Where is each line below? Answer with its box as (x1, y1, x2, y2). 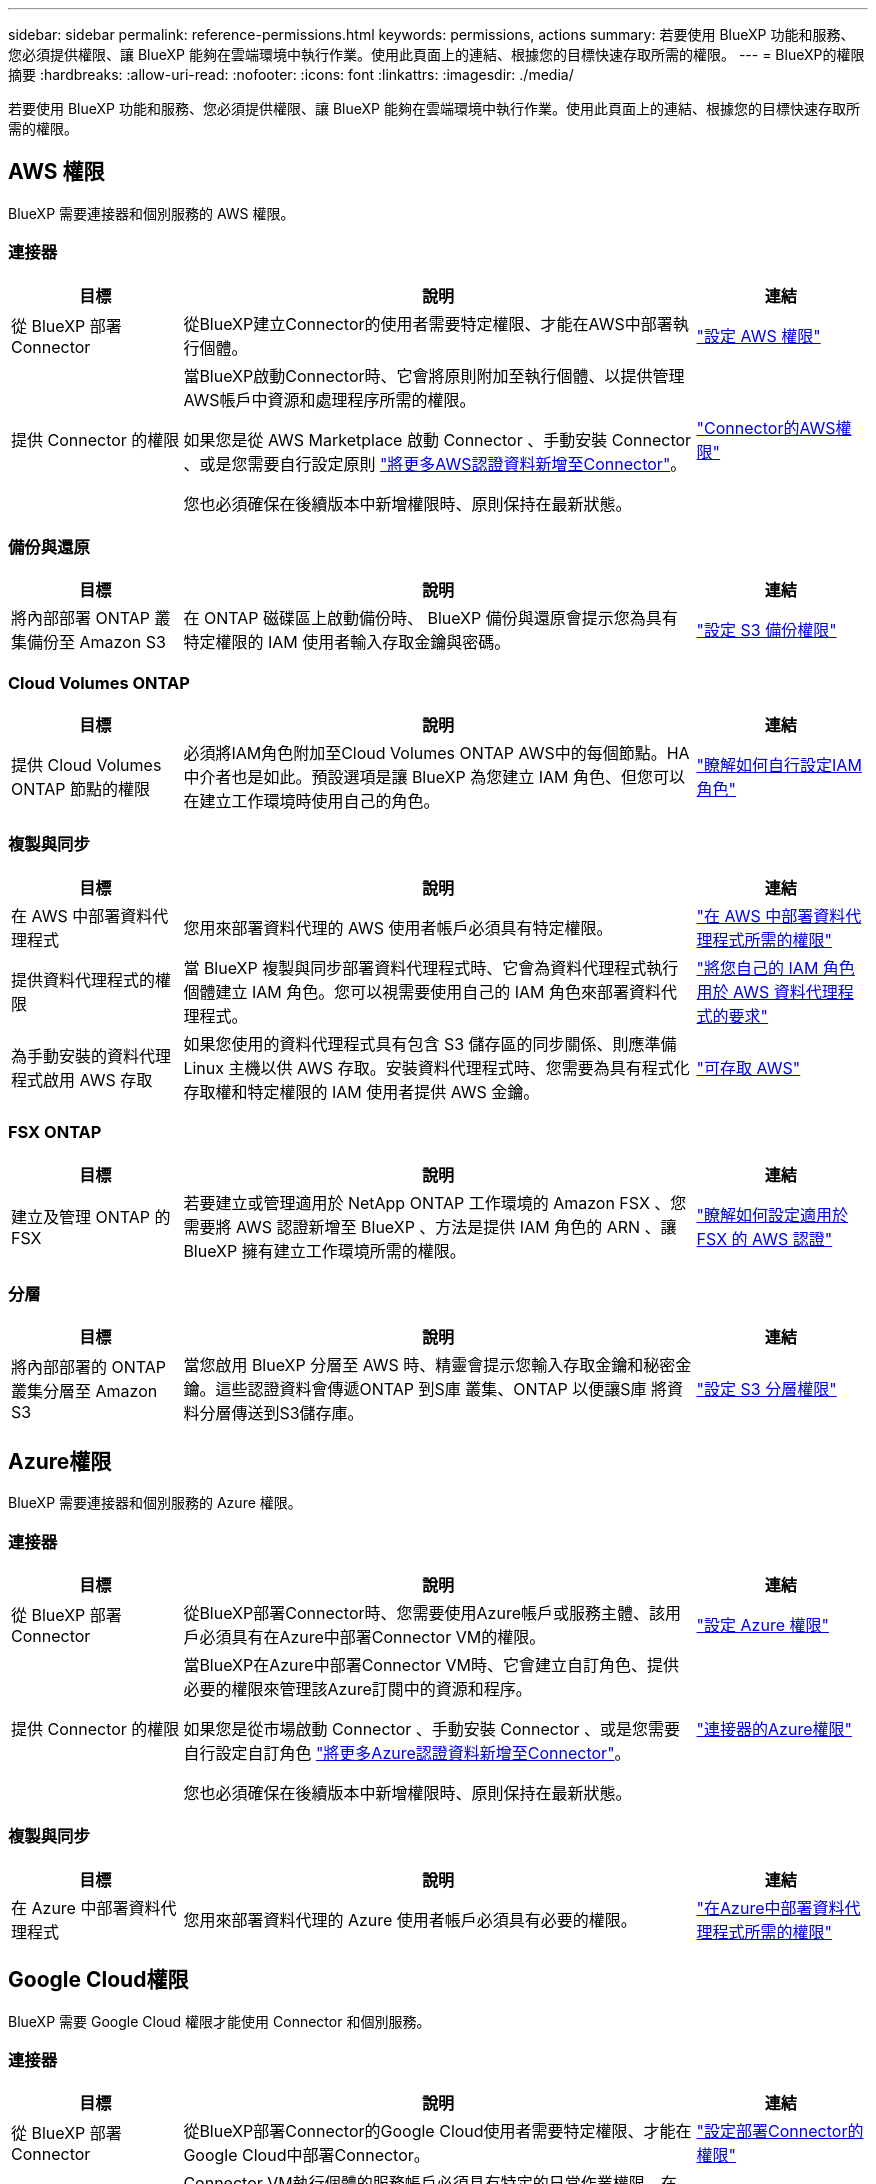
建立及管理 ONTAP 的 (11, 1206, 171, 1227)
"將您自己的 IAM (696, 957, 819, 978)
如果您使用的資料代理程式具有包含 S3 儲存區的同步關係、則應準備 (183, 1033, 677, 1054)
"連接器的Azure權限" (696, 1718, 852, 1739)
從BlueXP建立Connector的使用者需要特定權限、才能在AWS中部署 (183, 313, 673, 334)
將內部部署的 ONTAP (11, 1357, 167, 1378)
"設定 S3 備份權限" (696, 620, 837, 641)
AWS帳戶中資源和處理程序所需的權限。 (183, 389, 476, 410)
